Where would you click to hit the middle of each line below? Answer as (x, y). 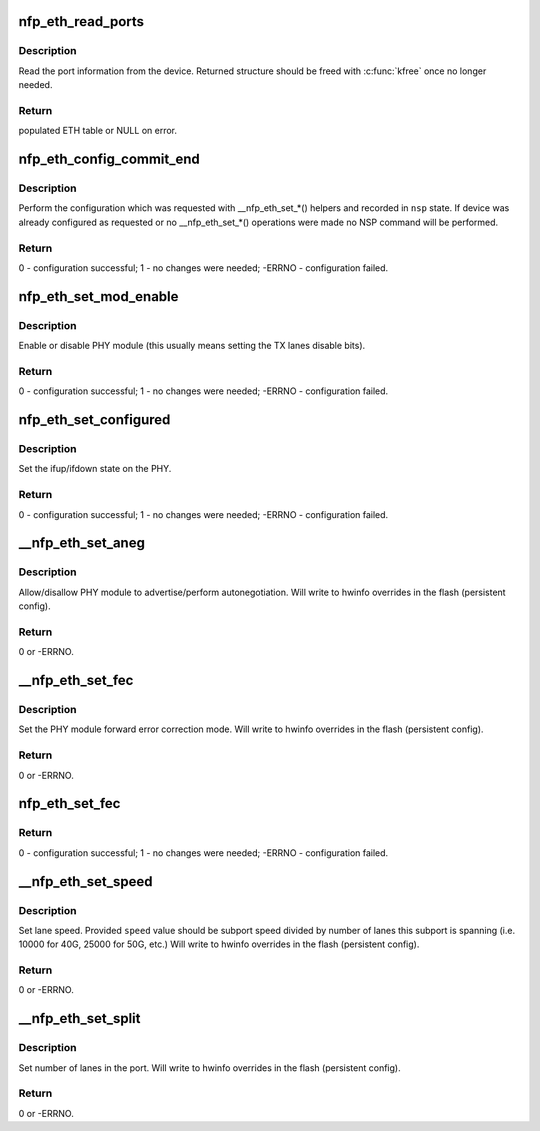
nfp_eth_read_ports (81, 21)
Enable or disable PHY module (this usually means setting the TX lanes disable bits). (192, 346)
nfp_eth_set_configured (94, 420)
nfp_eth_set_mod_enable (98, 296)
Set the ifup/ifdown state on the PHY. (95, 469)
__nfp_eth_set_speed (85, 881)
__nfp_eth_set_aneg (81, 543)
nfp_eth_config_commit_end (109, 159)
